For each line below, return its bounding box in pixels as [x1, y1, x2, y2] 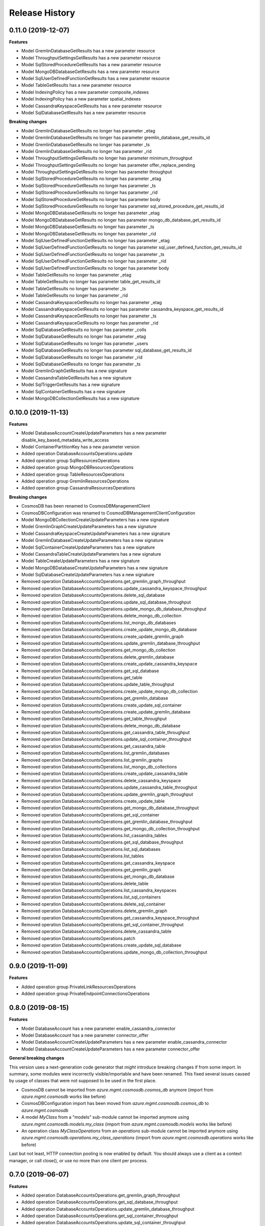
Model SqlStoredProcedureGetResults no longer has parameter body [21, 196, 160, 202]
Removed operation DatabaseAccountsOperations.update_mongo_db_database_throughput [21, 606, 207, 612]
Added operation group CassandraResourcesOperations [21, 485, 135, 491]
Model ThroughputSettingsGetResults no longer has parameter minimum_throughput [21, 155, 192, 161]
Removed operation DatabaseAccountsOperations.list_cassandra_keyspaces [21, 888, 177, 894]
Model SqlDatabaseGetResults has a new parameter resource [21, 109, 146, 115]
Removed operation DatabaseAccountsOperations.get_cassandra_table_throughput [21, 730, 190, 736]
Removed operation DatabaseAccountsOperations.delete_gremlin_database [21, 654, 174, 660]
